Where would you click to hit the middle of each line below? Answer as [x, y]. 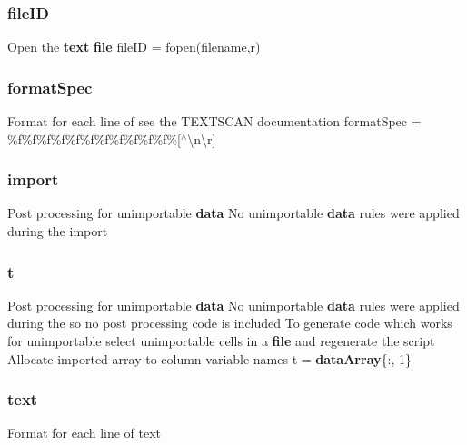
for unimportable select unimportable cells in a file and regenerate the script [221, 341]
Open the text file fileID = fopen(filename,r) [134, 47]
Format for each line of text [84, 433]
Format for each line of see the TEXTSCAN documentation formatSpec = [214, 121]
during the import [58, 231]
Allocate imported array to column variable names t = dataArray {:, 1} [209, 358]
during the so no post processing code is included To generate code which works [230, 323]
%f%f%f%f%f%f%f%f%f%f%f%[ [94, 138]
